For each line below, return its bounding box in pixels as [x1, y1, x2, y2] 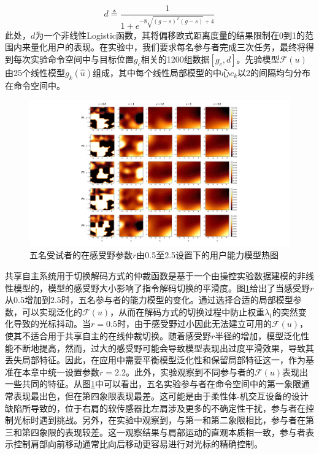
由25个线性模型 [5, 66, 65, 79]
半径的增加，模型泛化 [215, 329, 301, 342]
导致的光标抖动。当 [13, 317, 91, 330]
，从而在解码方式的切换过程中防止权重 [110, 305, 265, 318]
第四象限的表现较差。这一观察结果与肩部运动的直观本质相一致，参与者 [21, 425, 306, 438]
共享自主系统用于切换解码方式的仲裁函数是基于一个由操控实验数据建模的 [5, 269, 297, 282]
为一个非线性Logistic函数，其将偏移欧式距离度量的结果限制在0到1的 [35, 28, 305, 41]
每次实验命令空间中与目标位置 [13, 52, 134, 65]
